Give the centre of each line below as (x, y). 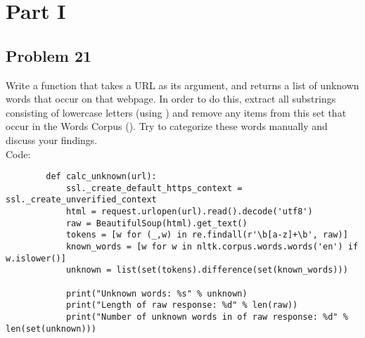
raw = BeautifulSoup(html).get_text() (156, 223)
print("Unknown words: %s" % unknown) (156, 293)
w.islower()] (36, 258)
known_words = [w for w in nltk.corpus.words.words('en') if (212, 247)
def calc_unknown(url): (101, 177)
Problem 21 (49, 55)
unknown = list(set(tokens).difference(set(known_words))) (207, 270)
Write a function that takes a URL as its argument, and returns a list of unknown (182, 85)
